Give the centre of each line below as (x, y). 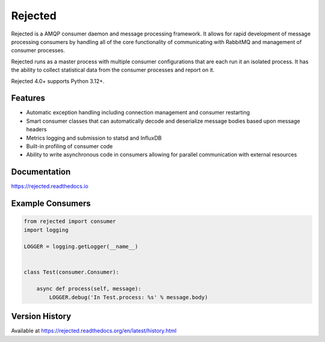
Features (28, 98)
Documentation (41, 172)
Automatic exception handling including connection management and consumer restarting (138, 113)
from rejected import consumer (70, 222)
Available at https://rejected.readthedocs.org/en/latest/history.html (94, 331)
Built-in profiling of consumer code (70, 146)
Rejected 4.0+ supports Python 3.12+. (58, 81)
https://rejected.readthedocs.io (50, 186)
